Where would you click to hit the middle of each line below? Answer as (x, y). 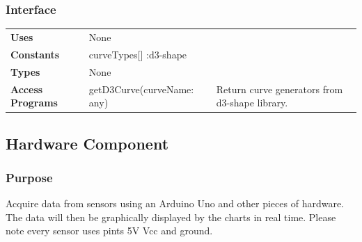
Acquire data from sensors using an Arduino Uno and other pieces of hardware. (175, 203)
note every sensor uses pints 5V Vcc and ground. (109, 231)
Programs (34, 103)
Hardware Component (87, 143)
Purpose (29, 177)
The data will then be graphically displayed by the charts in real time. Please (171, 217)
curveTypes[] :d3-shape (138, 54)
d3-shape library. (252, 103)
